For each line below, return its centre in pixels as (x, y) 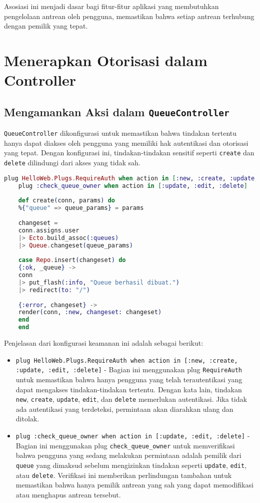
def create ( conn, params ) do (66, 201)
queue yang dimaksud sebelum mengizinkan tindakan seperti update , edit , (131, 465)
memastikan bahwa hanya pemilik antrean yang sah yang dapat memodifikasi (134, 485)
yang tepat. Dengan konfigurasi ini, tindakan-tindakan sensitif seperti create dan (129, 153)
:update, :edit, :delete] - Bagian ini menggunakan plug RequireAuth (129, 369)
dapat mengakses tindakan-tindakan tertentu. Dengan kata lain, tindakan (129, 389)
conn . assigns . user (49, 230)
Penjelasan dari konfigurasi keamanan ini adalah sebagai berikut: (104, 343)
